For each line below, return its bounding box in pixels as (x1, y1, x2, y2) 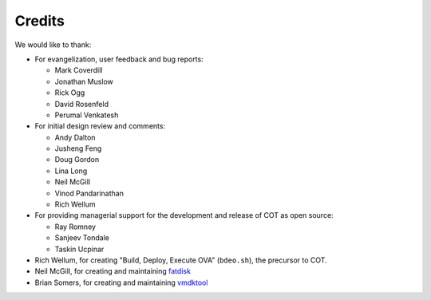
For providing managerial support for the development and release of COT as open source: (34, 211, 334, 220)
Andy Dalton (54, 132, 96, 142)
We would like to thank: (14, 40, 92, 49)
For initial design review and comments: (34, 121, 166, 131)
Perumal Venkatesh (54, 110, 119, 120)
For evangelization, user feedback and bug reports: (34, 54, 204, 64)
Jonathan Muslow (54, 77, 113, 86)
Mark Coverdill (54, 65, 103, 75)
